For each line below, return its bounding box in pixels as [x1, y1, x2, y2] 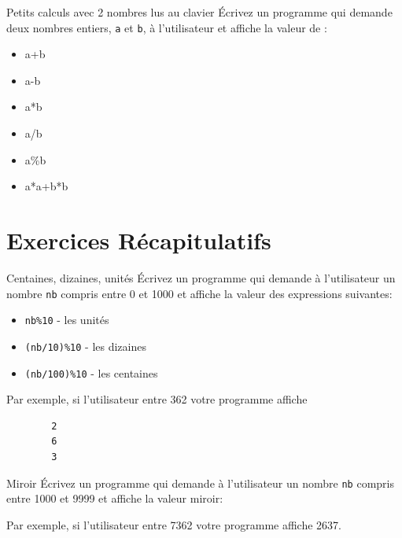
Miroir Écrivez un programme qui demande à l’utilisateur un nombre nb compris [6, 474, 394, 491]
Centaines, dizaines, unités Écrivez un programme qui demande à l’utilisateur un [6, 269, 396, 286]
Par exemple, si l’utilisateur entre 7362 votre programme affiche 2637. [6, 516, 341, 532]
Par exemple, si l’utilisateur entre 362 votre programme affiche [6, 391, 308, 407]
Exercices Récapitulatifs [6, 224, 271, 256]
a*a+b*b [24, 178, 68, 194]
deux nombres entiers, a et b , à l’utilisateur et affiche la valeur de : [6, 19, 327, 35]
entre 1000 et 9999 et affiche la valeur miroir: [6, 490, 223, 507]
